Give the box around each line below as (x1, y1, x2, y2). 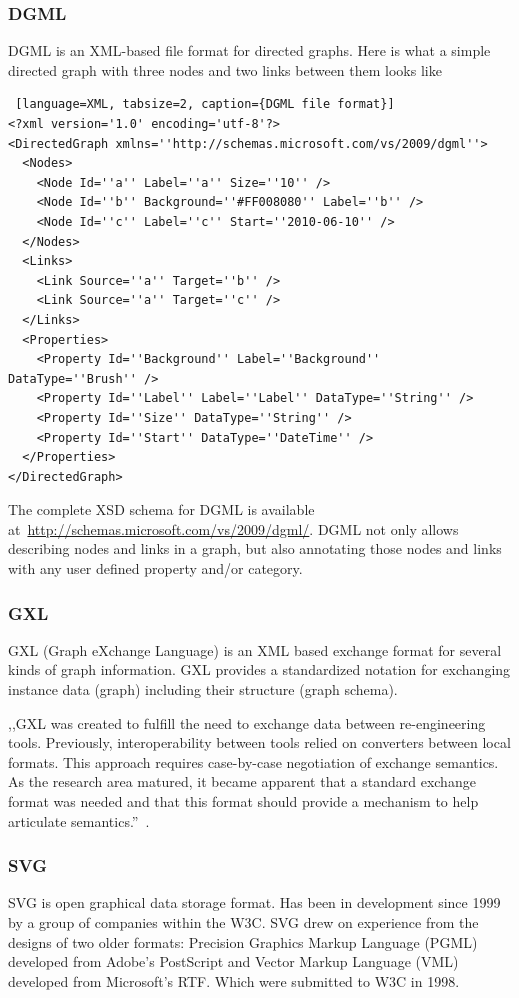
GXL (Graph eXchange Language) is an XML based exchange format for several (8, 639, 502, 660)
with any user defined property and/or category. (8, 558, 303, 579)
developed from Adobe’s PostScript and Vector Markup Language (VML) (8, 951, 459, 972)
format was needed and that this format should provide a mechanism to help (8, 791, 479, 812)
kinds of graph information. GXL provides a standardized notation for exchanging (8, 659, 511, 680)
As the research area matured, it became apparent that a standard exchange (8, 771, 476, 792)
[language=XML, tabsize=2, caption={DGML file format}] (15, 97, 395, 112)
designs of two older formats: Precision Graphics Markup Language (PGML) (8, 931, 478, 952)
